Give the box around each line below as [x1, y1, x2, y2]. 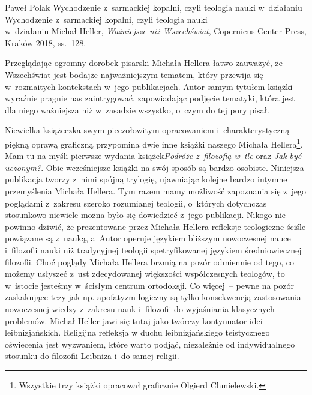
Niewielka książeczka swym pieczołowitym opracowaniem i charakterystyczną [5, 124, 290, 136]
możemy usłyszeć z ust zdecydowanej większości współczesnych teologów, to [5, 267, 285, 280]
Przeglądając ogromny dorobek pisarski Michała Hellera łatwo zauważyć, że [5, 56, 283, 69]
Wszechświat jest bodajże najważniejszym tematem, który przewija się [5, 68, 263, 80]
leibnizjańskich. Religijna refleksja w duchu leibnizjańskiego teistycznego [5, 326, 270, 339]
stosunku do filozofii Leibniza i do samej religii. [5, 349, 179, 362]
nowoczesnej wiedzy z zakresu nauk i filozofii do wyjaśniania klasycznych [5, 302, 275, 315]
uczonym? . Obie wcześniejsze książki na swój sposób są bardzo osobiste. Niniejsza [5, 161, 304, 173]
